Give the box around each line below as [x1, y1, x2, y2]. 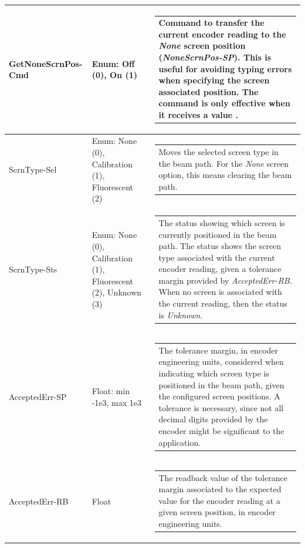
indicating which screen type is [158, 367, 269, 379]
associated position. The [158, 85, 259, 98]
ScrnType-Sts [9, 263, 57, 275]
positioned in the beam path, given [158, 378, 284, 391]
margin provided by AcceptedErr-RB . [158, 274, 292, 286]
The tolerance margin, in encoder [158, 344, 279, 356]
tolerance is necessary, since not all [158, 401, 284, 413]
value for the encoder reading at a [158, 494, 280, 506]
